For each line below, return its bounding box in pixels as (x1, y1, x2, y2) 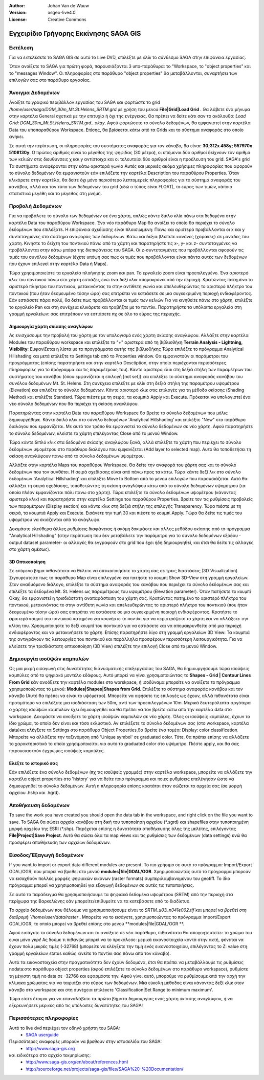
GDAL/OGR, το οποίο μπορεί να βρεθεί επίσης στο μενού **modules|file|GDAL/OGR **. (9, 921, 184, 927)
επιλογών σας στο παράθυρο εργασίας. (9, 77, 91, 83)
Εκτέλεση (9, 44, 34, 51)
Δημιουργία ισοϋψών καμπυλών (9, 655, 89, 662)
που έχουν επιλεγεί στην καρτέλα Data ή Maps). (9, 261, 108, 267)
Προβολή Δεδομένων (9, 203, 62, 210)
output (9, 540, 22, 545)
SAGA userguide (25, 1032, 59, 1037)
